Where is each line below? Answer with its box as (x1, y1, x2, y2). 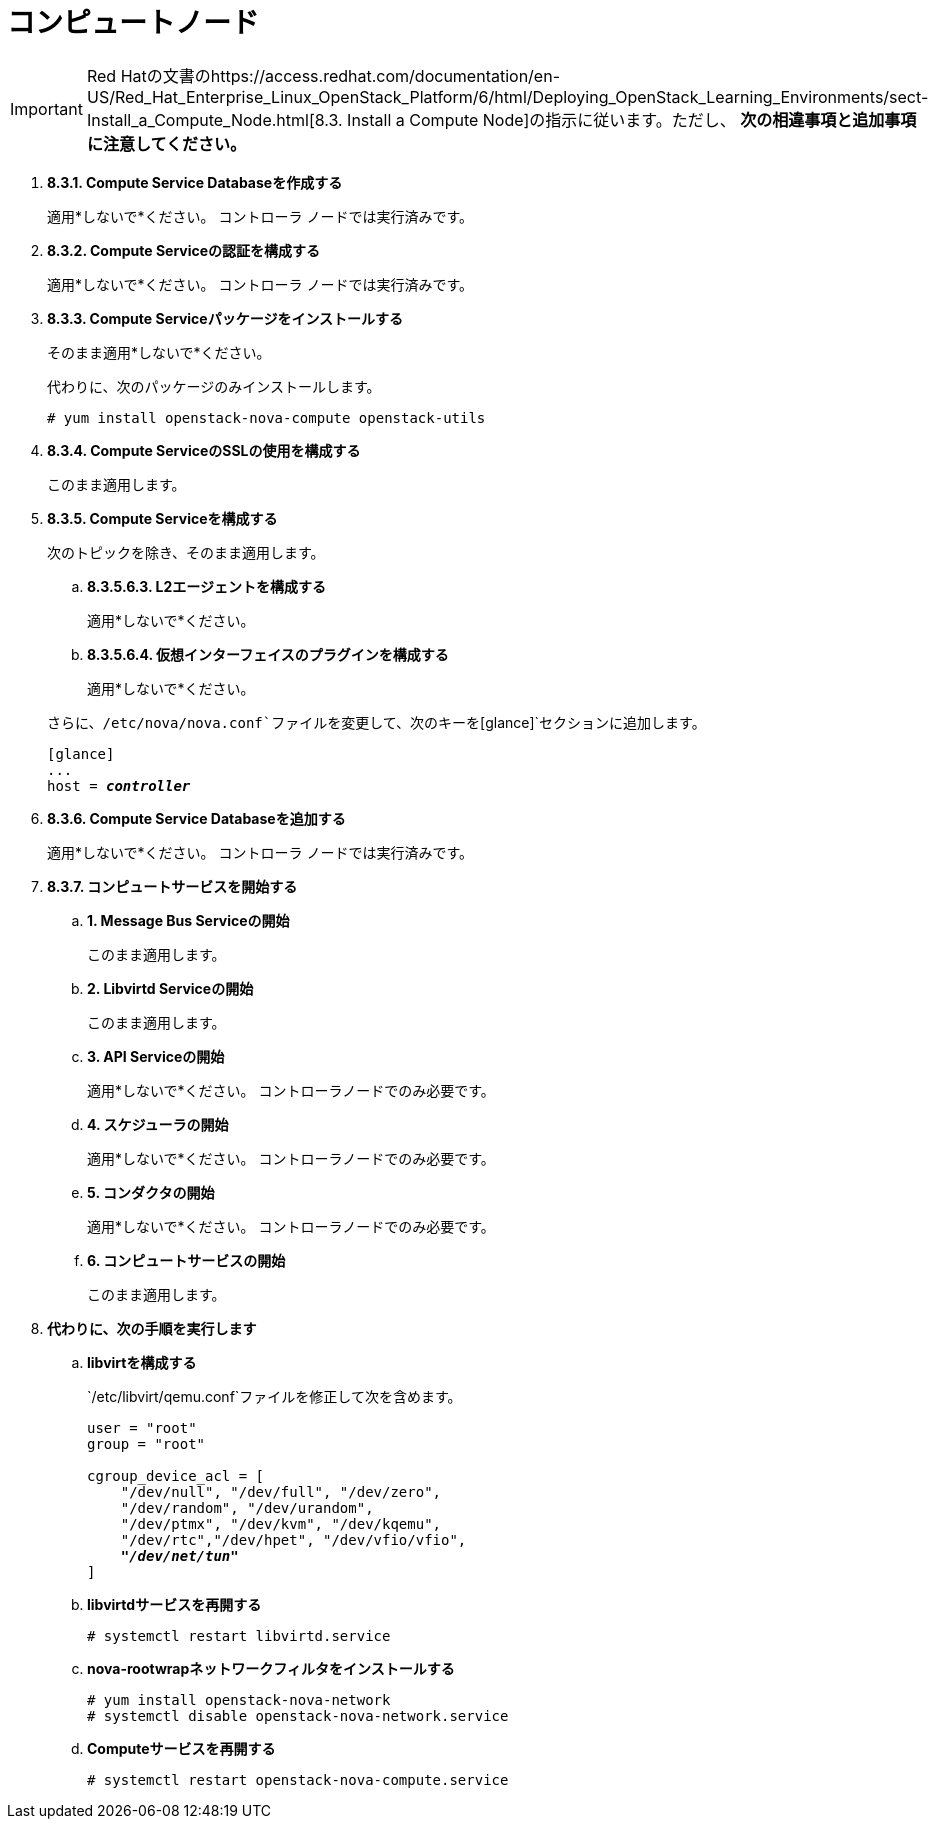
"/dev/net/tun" (120, 1547, 239, 1564)
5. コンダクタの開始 (87, 1183, 215, 1201)
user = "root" (87, 1419, 197, 1436)
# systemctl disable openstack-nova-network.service (87, 1707, 509, 1724)
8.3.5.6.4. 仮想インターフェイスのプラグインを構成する (87, 645, 449, 663)
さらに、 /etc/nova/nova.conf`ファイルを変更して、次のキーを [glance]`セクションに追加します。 (47, 713, 706, 731)
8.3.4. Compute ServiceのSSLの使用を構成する (47, 441, 361, 459)
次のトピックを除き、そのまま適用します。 (47, 543, 325, 561)
